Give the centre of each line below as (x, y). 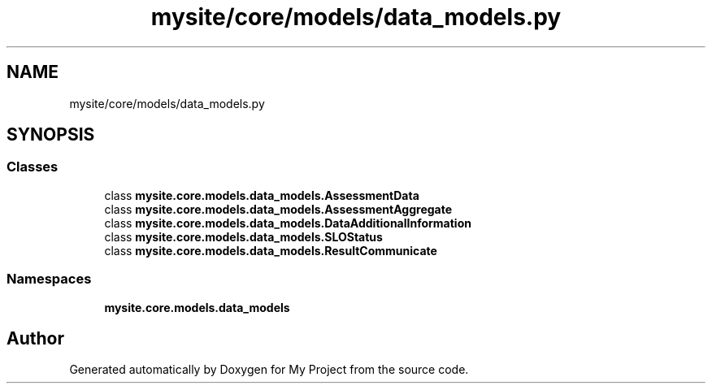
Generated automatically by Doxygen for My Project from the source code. (269, 370)
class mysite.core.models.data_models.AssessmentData (262, 195)
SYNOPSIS (51, 135)
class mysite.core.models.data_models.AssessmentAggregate (278, 209)
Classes (33, 167)
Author (35, 338)
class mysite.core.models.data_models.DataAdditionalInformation (288, 223)
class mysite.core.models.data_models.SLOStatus (243, 236)
